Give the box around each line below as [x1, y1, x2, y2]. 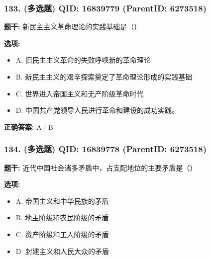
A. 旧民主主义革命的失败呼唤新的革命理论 [15, 55, 151, 65]
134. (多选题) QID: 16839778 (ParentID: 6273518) [4, 143, 207, 155]
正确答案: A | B [4, 121, 53, 132]
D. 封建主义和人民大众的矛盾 [15, 246, 109, 256]
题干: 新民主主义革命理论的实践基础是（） [4, 21, 141, 32]
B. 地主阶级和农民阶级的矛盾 [15, 212, 109, 223]
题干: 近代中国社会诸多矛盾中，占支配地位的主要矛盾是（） [4, 162, 197, 173]
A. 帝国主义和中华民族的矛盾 [15, 195, 109, 206]
